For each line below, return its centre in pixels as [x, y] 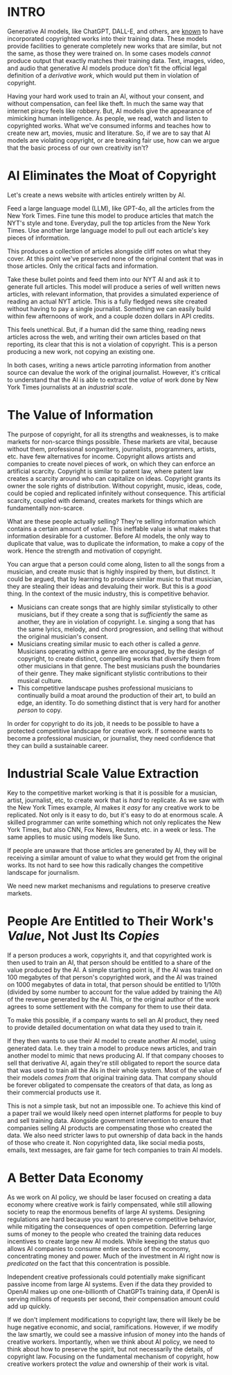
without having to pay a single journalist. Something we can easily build [109, 308]
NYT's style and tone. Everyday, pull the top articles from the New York [109, 223]
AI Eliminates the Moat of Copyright [112, 176]
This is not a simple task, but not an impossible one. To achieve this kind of [114, 1106]
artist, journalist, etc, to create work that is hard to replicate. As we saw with [116, 800]
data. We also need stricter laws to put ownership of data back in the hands [115, 1135]
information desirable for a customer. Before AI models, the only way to [109, 536]
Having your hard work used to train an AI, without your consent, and [106, 96]
